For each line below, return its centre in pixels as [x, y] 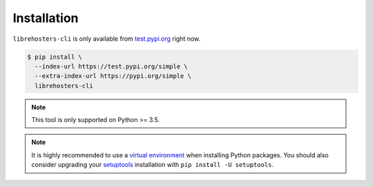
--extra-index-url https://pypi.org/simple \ [113, 76]
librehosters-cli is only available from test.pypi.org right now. [107, 39]
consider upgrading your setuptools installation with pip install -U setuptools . [153, 165]
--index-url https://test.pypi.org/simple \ [111, 66]
